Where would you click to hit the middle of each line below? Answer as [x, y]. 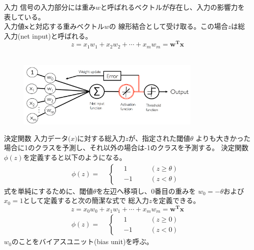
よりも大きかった [223, 138]
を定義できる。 [176, 200]
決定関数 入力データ [36, 138]
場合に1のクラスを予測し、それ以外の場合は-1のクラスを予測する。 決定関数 [126, 148]
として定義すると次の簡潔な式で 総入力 [86, 200]
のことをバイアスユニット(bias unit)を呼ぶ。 [82, 241]
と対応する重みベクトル [66, 26]
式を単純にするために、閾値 [49, 191]
